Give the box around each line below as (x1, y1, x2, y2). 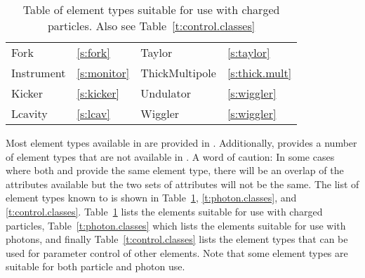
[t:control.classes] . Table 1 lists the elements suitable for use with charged (6, 204, 323, 218)
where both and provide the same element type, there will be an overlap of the (6, 163, 344, 178)
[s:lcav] (77, 105, 110, 121)
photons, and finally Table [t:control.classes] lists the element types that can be (6, 232, 348, 246)
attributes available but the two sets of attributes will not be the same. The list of (6, 176, 359, 191)
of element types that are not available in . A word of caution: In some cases (6, 149, 335, 164)
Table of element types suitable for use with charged (22, 1, 280, 18)
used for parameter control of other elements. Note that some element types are (6, 245, 348, 260)
